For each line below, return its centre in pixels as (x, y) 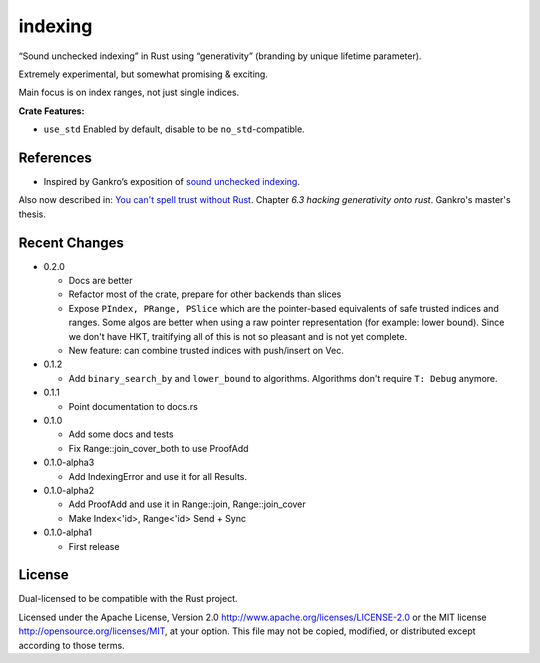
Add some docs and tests (121, 434)
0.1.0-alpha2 (69, 490)
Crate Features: (51, 111)
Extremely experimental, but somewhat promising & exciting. (143, 74)
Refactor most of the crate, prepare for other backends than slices (205, 294)
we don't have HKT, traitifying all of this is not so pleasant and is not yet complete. (238, 336)
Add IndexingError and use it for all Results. (157, 476)
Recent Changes (71, 242)
